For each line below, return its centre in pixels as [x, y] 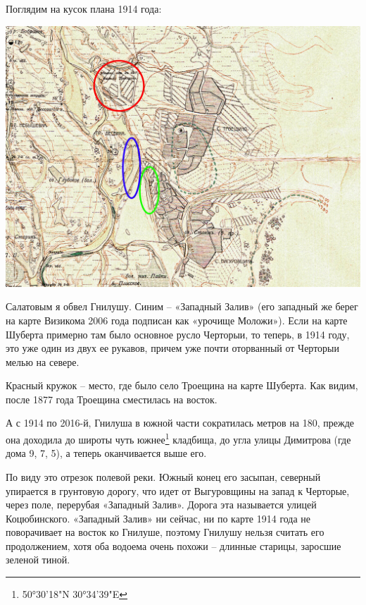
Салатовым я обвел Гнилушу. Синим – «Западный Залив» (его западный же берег [182, 306]
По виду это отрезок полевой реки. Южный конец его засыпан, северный [163, 476]
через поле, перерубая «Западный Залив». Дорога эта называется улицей [161, 505]
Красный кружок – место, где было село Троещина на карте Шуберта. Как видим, [182, 385]
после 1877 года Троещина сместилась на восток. [112, 399]
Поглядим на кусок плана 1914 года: [84, 8]
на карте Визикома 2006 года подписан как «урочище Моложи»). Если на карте [177, 320]
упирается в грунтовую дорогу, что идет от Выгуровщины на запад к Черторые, [178, 490]
